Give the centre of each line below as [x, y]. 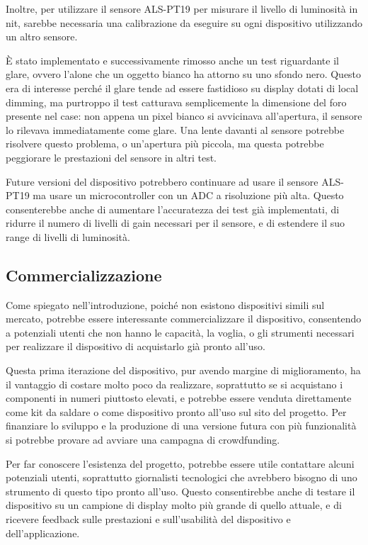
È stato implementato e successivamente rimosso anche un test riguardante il [172, 60]
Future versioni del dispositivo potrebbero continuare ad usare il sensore [162, 181]
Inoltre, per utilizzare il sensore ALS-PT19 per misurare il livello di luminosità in [182, 9]
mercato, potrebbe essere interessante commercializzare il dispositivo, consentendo [184, 319]
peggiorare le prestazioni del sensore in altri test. [111, 157]
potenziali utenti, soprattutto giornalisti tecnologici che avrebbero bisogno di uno [182, 477]
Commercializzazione [84, 275]
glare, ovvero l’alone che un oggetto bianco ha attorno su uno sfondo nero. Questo [184, 74]
